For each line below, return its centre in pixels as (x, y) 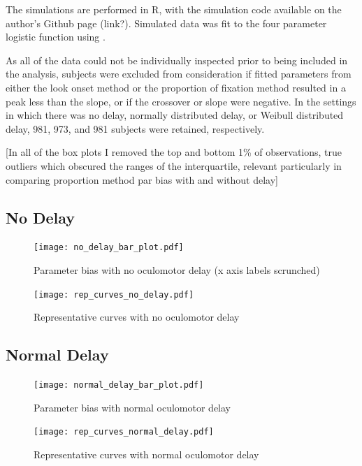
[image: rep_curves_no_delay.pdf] (114, 294)
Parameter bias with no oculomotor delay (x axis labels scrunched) (177, 269)
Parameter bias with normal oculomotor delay (132, 407)
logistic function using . (56, 37)
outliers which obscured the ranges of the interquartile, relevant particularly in (174, 165)
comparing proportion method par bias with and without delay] (142, 179)
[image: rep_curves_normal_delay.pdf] (124, 432)
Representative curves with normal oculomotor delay (146, 454)
